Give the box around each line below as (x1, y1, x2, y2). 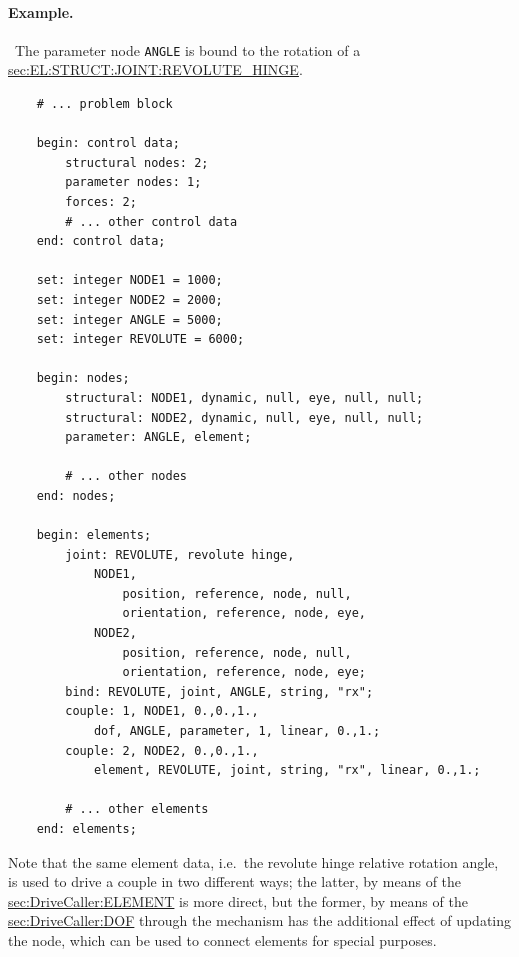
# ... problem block (36, 97, 173, 112)
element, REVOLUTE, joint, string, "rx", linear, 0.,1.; (93, 763, 481, 778)
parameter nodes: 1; (65, 175, 202, 190)
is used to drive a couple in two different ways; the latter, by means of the (8, 871, 462, 892)
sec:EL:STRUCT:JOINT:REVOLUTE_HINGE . (8, 59, 303, 80)
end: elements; (36, 822, 137, 837)
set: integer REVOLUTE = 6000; (36, 332, 245, 347)
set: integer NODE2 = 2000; (36, 292, 223, 307)
